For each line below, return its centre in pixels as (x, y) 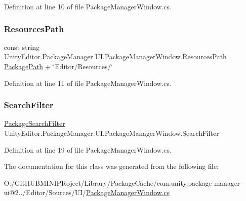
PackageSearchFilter (35, 123)
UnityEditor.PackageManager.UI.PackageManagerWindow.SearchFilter (112, 133)
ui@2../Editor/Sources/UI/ (45, 192)
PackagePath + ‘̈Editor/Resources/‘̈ (59, 66)
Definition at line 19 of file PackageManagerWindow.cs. (88, 149)
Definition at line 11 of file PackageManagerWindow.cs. (88, 83)
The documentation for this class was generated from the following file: (111, 166)
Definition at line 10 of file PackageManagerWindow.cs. (88, 6)
